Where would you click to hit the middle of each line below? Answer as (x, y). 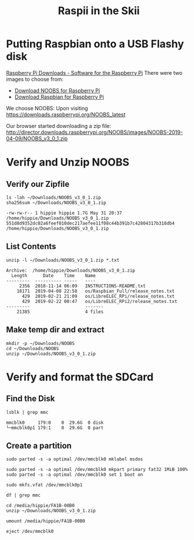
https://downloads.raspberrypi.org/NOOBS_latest (66, 114)
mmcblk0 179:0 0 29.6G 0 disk (55, 423)
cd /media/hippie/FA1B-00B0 (41, 506)
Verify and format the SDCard (80, 377)
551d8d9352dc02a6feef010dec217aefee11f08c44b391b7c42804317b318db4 (91, 223)
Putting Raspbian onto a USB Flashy (95, 44)
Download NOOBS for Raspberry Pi (57, 90)
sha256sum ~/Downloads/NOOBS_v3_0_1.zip (56, 203)
